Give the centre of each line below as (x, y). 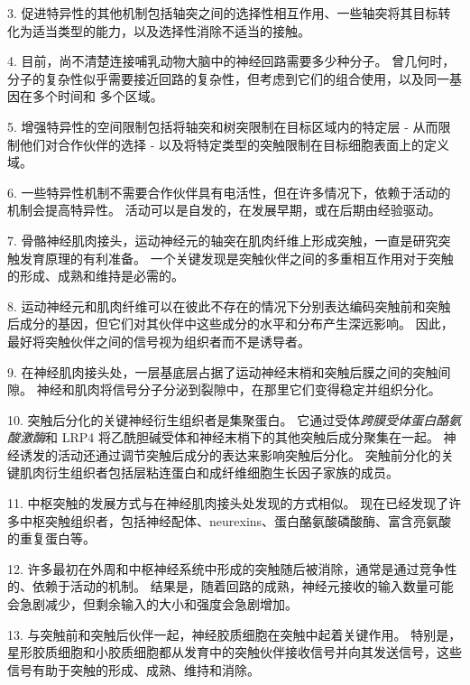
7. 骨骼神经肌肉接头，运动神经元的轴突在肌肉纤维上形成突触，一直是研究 (223, 240)
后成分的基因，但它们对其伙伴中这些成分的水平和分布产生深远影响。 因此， (230, 324)
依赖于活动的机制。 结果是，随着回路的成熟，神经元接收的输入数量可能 (243, 586)
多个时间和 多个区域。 (97, 96)
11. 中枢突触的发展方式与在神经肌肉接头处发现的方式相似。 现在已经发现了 (228, 503)
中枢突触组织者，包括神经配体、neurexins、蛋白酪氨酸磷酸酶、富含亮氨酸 (235, 520)
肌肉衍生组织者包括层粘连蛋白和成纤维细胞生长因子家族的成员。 (209, 472)
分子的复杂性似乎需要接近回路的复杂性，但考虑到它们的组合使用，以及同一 (228, 78)
